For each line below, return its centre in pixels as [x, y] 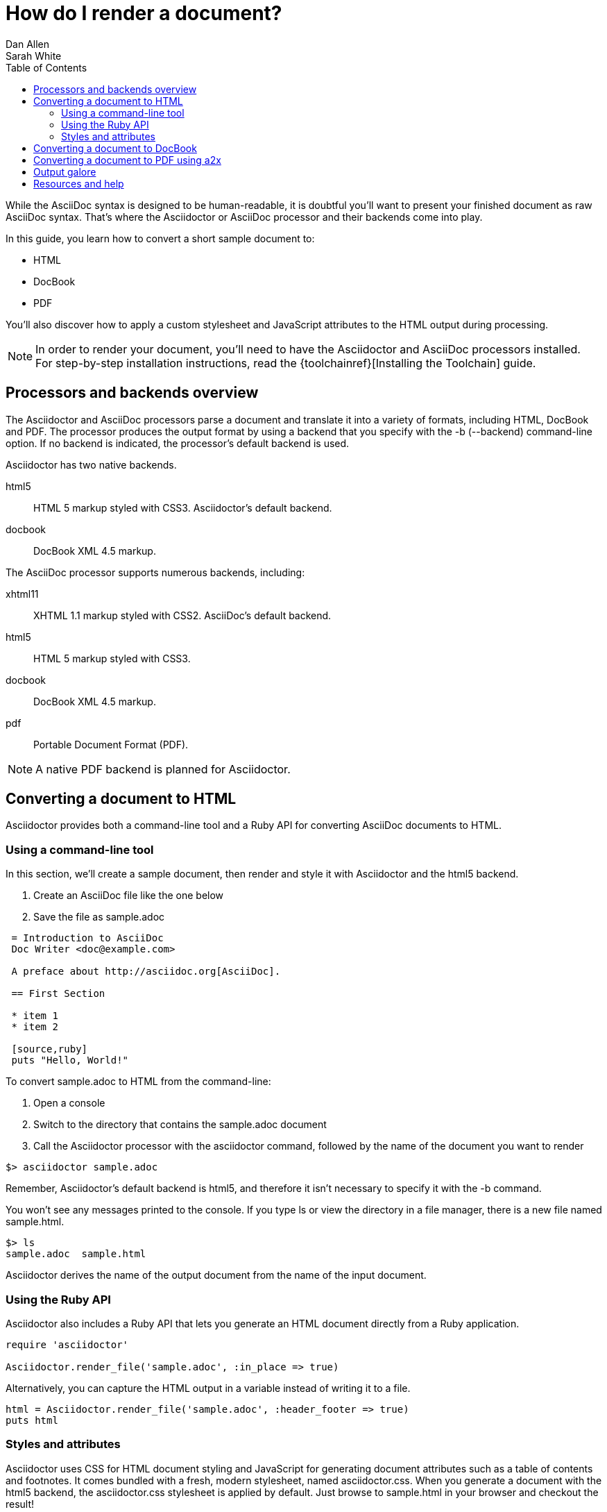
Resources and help [79, 183]
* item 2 [35, 1027]
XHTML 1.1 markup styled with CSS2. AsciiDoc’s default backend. [182, 615]
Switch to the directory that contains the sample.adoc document [180, 1125]
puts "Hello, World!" [70, 1060]
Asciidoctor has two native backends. [91, 464]
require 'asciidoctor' [67, 1344]
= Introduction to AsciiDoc [87, 938]
